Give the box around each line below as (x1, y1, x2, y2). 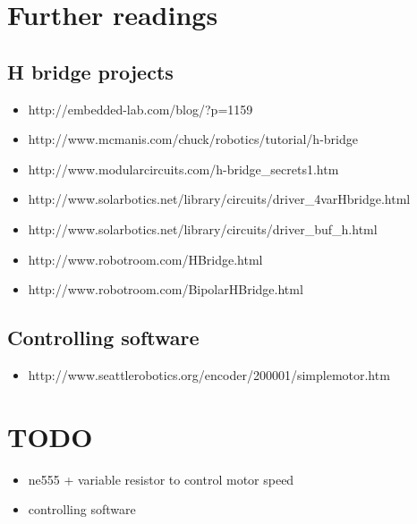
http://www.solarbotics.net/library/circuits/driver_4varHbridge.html (28, 190, 411, 208)
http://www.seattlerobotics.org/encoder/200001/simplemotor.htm (28, 365, 390, 384)
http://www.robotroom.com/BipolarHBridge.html (28, 280, 303, 299)
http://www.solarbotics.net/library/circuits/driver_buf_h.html (28, 219, 378, 238)
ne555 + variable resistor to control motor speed (28, 469, 294, 488)
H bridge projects (7, 57, 174, 85)
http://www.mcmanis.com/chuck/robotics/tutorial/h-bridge (28, 130, 358, 148)
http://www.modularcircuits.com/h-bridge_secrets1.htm (28, 159, 339, 178)
